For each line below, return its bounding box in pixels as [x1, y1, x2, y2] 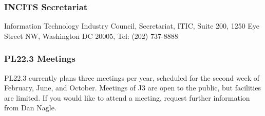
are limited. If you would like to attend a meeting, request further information [4, 92, 250, 103]
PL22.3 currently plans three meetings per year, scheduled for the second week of [4, 72, 260, 83]
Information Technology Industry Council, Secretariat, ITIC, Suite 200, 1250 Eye [4, 20, 260, 31]
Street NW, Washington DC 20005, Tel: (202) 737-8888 [4, 30, 178, 41]
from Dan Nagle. [4, 102, 56, 113]
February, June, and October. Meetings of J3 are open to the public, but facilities [4, 82, 261, 93]
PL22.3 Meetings [4, 52, 75, 65]
